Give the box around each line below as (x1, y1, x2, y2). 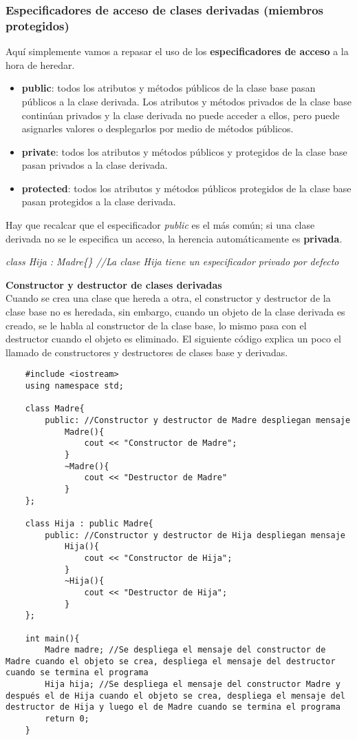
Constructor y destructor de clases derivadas (6, 277, 222, 291)
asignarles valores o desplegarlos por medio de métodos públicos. (21, 121, 294, 136)
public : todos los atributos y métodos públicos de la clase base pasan (21, 81, 316, 95)
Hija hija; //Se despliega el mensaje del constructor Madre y (45, 679, 340, 690)
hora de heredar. (6, 57, 75, 72)
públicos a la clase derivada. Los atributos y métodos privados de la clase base (21, 94, 352, 108)
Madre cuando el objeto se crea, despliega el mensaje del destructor (6, 656, 336, 666)
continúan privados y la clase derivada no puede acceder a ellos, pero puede (21, 107, 340, 122)
